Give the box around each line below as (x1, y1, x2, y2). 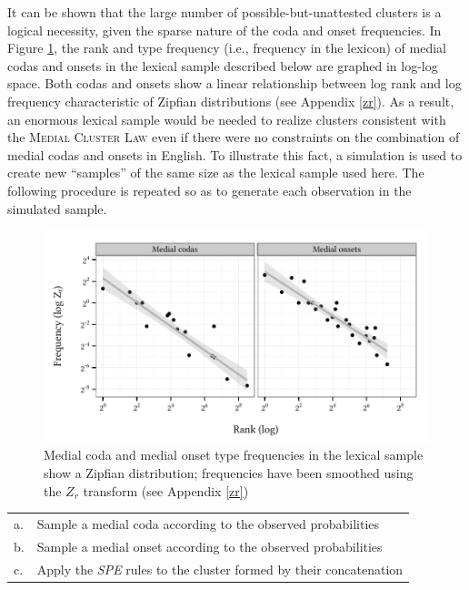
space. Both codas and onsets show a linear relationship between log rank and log (7, 74, 462, 93)
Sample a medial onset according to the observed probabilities (36, 536, 383, 555)
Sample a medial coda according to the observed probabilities (36, 514, 380, 533)
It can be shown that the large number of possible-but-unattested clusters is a (7, 3, 442, 21)
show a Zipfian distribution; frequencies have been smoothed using (44, 463, 414, 483)
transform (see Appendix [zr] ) (83, 481, 249, 500)
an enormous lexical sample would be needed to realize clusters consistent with (7, 109, 446, 128)
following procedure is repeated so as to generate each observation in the (7, 180, 412, 199)
